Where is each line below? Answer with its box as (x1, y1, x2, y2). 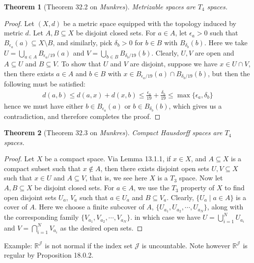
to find (225, 182, 245, 193)
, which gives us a (169, 100, 222, 111)
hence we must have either (4, 100, 84, 111)
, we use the (133, 182, 169, 193)
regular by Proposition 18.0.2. (4, 250, 94, 260)
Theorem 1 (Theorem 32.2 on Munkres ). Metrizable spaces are (4, 1, 196, 11)
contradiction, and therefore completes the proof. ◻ (4, 111, 161, 121)
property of (180, 182, 215, 193)
